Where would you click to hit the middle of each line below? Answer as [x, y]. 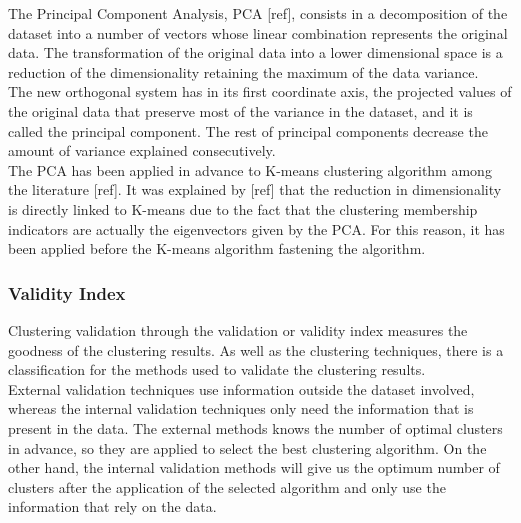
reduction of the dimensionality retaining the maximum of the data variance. [243, 71]
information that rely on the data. [112, 506]
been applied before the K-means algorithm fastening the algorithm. [217, 248]
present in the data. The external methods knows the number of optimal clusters [255, 427]
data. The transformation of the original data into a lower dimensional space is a [255, 52]
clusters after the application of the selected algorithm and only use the [227, 486]
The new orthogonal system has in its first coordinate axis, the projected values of [260, 91]
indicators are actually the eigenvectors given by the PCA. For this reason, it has [256, 228]
